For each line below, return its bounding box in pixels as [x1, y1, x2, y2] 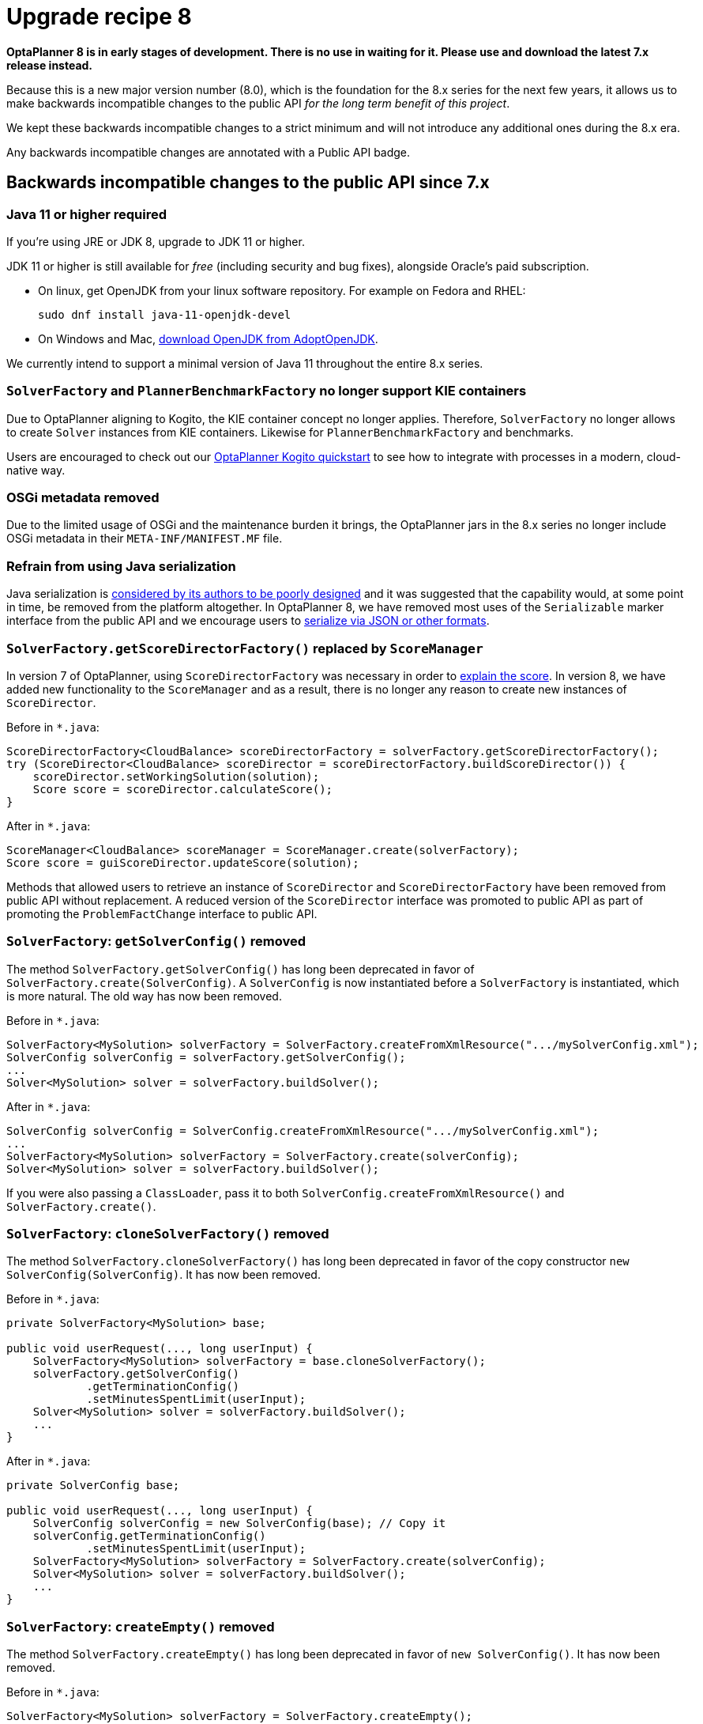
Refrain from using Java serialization [6, 558, 236, 574]
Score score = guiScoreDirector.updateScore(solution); [6, 856, 359, 869]
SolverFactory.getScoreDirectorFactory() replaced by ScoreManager [6, 640, 483, 656]
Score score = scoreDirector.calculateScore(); [32, 782, 333, 796]
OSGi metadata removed [6, 490, 160, 506]
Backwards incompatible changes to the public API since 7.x [6, 172, 490, 193]
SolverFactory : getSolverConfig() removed [6, 933, 306, 950]
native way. [6, 463, 66, 477]
